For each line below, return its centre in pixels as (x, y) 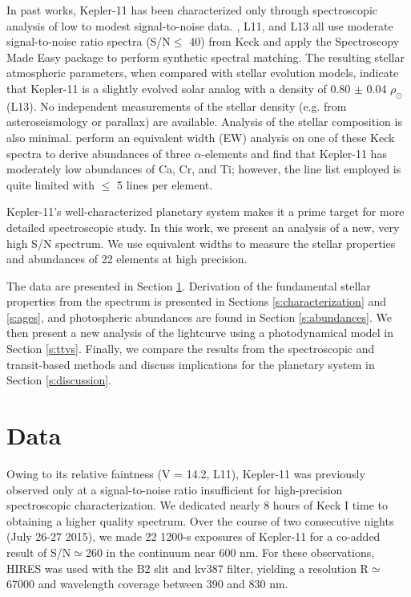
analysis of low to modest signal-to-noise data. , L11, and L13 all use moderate (200, 25)
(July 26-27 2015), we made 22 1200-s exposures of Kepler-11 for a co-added (193, 536)
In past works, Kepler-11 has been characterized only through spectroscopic (192, 10)
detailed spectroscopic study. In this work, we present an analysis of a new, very (203, 227)
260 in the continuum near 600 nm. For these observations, (230, 552)
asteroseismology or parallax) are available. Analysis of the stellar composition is (204, 122)
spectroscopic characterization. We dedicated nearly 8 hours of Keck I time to (197, 505)
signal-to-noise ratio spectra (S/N (89, 41)
